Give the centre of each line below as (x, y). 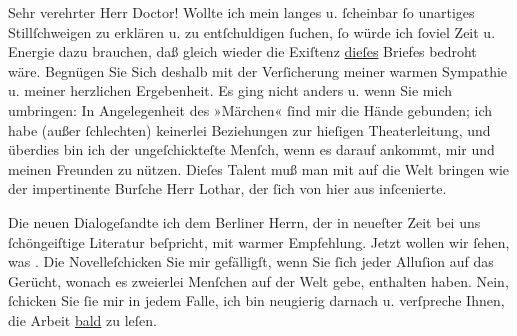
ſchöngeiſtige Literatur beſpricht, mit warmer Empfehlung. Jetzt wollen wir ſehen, (259, 241)
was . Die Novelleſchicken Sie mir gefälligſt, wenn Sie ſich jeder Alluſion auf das (251, 261)
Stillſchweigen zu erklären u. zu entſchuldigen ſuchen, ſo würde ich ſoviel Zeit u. (252, 31)
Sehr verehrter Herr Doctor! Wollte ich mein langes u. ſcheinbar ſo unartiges (241, 12)
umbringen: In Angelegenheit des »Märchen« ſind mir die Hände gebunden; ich (250, 109)
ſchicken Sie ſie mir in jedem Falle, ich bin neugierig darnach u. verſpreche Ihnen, (256, 300)
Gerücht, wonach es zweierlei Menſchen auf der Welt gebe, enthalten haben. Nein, (258, 280)
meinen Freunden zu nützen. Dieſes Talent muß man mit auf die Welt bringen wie (259, 168)
